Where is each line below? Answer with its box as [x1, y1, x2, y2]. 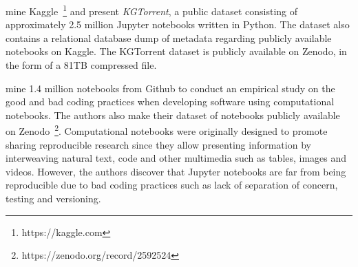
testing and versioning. [6, 191, 101, 206]
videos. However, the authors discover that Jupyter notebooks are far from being [6, 164, 346, 178]
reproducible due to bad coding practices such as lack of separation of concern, [6, 178, 338, 192]
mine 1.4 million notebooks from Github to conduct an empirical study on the [6, 81, 335, 95]
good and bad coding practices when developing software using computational [6, 94, 335, 109]
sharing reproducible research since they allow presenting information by [6, 137, 311, 151]
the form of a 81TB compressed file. [6, 58, 157, 72]
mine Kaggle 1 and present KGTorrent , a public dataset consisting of [6, 2, 298, 18]
